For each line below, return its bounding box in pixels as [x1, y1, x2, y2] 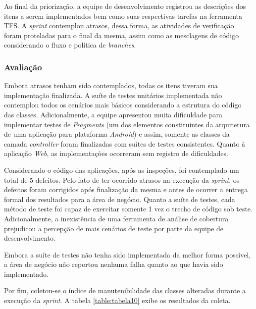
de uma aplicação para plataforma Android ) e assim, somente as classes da [4, 129, 230, 139]
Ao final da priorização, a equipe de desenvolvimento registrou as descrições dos [4, 1, 246, 11]
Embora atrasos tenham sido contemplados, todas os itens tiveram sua [4, 80, 218, 91]
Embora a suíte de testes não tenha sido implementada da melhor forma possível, [4, 249, 251, 259]
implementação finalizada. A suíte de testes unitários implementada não [4, 90, 222, 100]
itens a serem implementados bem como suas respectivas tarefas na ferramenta [4, 10, 242, 21]
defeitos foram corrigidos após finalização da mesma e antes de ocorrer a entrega [4, 184, 248, 195]
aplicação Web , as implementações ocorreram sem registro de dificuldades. [4, 148, 228, 158]
